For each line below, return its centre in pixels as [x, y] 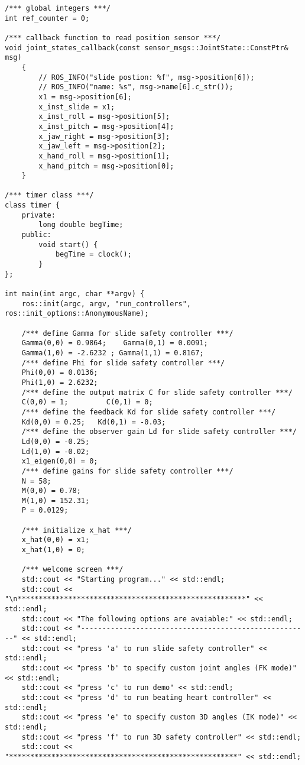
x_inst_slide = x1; [77, 107]
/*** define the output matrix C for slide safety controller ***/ [157, 392]
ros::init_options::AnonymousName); [77, 314]
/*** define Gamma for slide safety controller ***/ [127, 333]
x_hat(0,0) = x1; [56, 540]
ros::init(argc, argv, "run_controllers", [106, 304]
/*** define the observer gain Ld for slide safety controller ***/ [159, 432]
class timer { [33, 205]
